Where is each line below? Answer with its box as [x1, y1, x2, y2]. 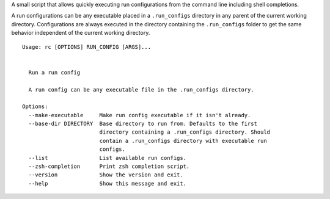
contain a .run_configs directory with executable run [99, 137, 267, 144]
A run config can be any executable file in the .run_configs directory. [28, 86, 254, 93]
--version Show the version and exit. [28, 172, 183, 178]
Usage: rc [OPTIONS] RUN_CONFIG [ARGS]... [22, 43, 152, 50]
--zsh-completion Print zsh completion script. [28, 163, 190, 170]
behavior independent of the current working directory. [11, 29, 150, 37]
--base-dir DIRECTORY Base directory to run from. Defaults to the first [28, 120, 258, 128]
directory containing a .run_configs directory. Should [99, 129, 271, 136]
